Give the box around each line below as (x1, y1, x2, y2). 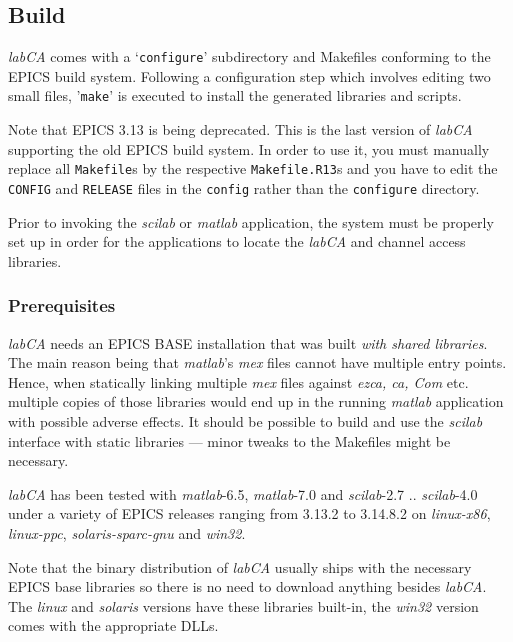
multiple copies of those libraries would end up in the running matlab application (8, 391, 504, 412)
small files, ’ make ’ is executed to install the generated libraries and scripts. (8, 85, 462, 106)
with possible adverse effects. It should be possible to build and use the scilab (8, 410, 483, 431)
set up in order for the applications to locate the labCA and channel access (8, 231, 466, 252)
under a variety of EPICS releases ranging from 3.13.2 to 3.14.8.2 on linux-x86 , (8, 503, 491, 524)
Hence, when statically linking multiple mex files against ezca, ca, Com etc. (8, 371, 469, 392)
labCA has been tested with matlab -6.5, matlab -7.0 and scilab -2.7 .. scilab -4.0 (8, 483, 478, 504)
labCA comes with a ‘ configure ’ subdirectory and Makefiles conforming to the (8, 46, 491, 67)
